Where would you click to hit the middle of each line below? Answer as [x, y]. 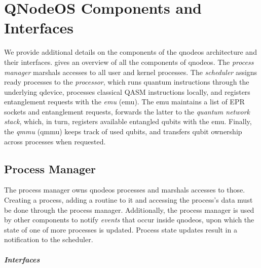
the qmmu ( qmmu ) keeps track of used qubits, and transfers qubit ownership [123, 131]
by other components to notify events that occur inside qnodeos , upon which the [129, 220]
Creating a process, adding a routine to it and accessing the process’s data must [128, 200]
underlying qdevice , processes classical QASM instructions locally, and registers [127, 91]
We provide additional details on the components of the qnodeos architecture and [130, 52]
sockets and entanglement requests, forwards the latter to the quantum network [127, 111]
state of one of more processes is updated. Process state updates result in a [121, 229]
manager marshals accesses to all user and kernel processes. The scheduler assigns [131, 72]
